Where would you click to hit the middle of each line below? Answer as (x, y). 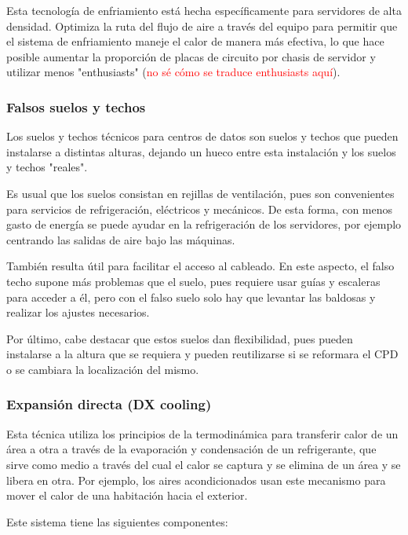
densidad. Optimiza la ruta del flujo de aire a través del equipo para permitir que (202, 26)
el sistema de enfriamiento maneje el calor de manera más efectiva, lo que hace (195, 41)
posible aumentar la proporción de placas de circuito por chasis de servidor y (191, 56)
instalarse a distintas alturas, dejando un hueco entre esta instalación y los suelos (201, 151)
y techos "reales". (47, 167)
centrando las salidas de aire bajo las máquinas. (121, 239)
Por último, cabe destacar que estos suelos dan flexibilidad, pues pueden (180, 338)
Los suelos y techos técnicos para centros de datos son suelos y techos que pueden (202, 136)
